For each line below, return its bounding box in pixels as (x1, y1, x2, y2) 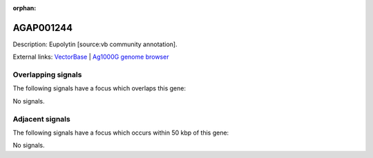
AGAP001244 (12, 21, 73, 34)
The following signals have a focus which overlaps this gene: (12, 84, 186, 92)
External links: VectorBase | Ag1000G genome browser (12, 52, 169, 61)
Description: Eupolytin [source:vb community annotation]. (12, 40, 178, 48)
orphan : (12, 4, 37, 12)
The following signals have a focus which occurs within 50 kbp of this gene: (12, 128, 229, 137)
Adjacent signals (12, 114, 70, 124)
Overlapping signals (12, 70, 82, 79)
